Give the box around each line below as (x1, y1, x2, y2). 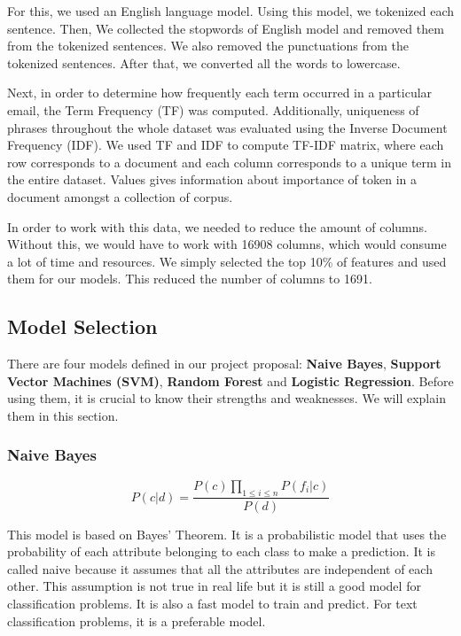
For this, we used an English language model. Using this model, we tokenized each (7, 2, 455, 19)
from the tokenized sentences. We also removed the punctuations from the (7, 36, 410, 55)
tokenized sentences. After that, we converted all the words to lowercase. (7, 53, 401, 72)
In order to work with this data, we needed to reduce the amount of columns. (7, 217, 427, 236)
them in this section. (7, 406, 119, 424)
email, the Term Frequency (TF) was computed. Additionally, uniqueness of (7, 100, 419, 119)
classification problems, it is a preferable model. (7, 611, 266, 630)
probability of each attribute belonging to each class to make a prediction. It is (7, 542, 435, 561)
